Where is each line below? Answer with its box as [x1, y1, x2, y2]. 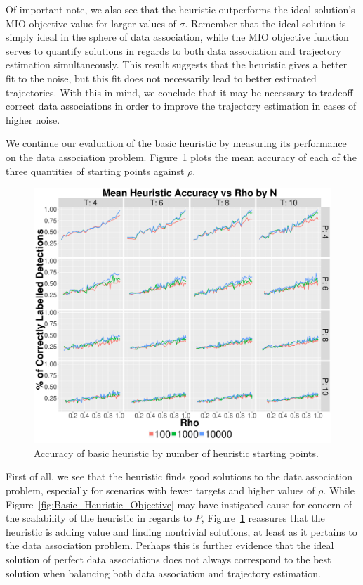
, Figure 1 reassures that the [201, 510, 325, 525]
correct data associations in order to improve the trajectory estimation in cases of [6, 98, 357, 113]
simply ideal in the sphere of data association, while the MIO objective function [6, 30, 349, 44]
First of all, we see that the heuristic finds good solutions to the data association [6, 469, 352, 484]
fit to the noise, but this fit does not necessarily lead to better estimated [6, 70, 317, 85]
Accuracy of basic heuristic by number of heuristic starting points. [34, 445, 319, 460]
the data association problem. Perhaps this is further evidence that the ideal [6, 538, 334, 553]
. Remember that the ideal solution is [185, 15, 346, 30]
